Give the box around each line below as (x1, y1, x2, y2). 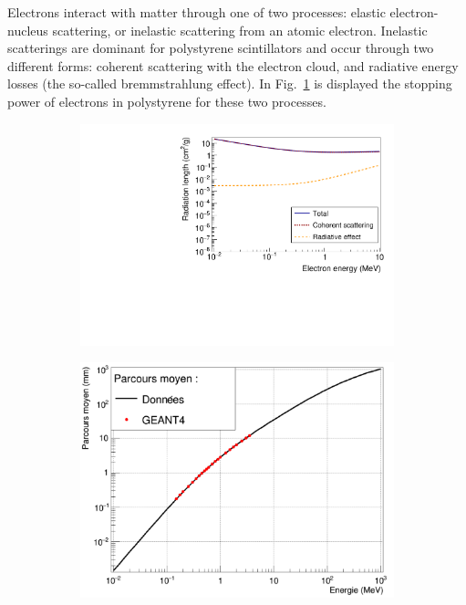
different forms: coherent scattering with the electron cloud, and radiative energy (7, 56, 459, 75)
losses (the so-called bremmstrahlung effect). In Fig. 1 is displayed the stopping (7, 74, 452, 93)
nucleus (7, 20, 48, 39)
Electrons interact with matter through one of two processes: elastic (7, 3, 386, 21)
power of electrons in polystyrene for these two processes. (7, 91, 326, 110)
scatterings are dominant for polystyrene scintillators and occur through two (7, 38, 434, 57)
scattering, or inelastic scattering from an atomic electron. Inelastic (52, 20, 428, 39)
